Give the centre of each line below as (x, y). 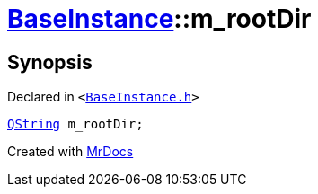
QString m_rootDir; (75, 124)
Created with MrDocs (71, 152)
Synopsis (50, 62)
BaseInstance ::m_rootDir (159, 19)
